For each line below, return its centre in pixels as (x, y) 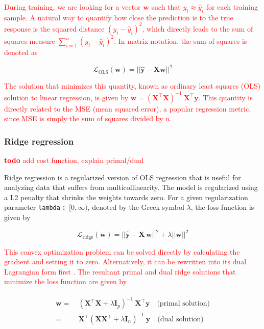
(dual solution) (181, 319)
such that (166, 7)
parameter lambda (32, 207)
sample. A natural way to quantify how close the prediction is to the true (119, 17)
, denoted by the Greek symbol (136, 207)
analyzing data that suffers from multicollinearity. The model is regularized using (131, 187)
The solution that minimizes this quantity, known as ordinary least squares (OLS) (133, 86)
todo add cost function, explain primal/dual (74, 160)
